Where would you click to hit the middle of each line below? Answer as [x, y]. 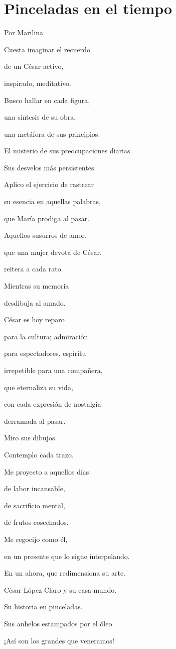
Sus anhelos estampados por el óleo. [59, 623]
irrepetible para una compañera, [53, 370]
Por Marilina [24, 32]
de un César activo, [34, 66]
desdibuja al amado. [35, 302]
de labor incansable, [35, 488]
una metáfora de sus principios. [52, 133]
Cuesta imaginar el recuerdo [47, 49]
